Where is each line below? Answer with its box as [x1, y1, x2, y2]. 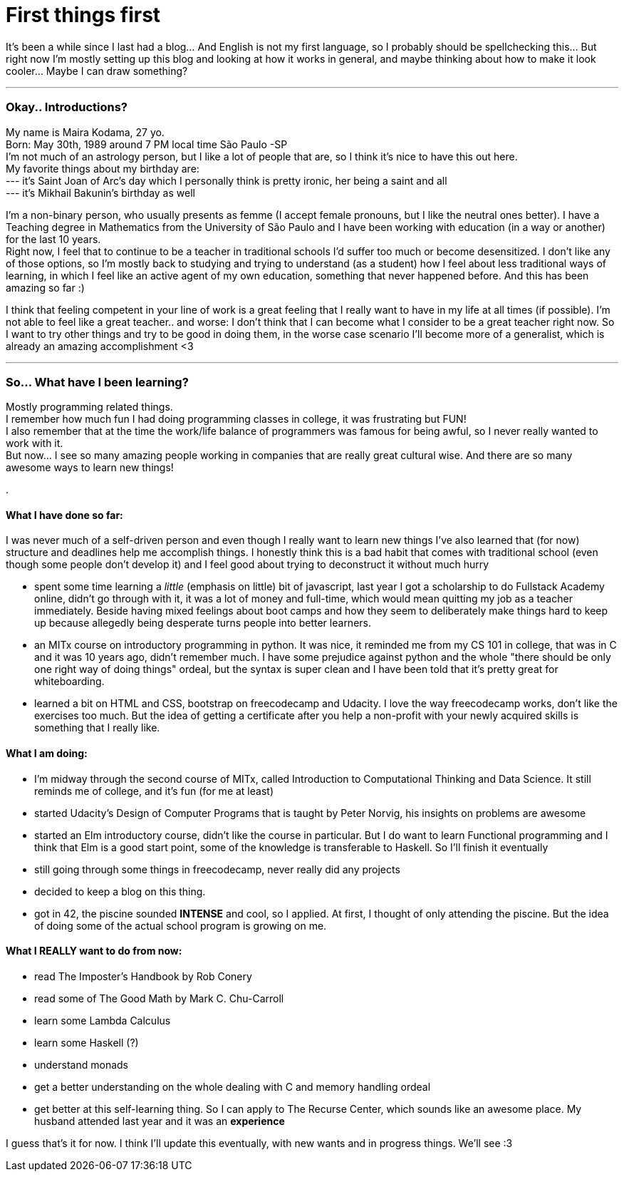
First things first [6, 3, 161, 27]
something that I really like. [34, 721, 160, 734]
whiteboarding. [34, 675, 105, 688]
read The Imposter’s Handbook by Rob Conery [34, 970, 252, 982]
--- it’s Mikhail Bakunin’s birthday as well [6, 186, 195, 199]
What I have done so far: [6, 508, 123, 521]
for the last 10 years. [6, 232, 101, 245]
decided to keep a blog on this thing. [34, 885, 206, 898]
